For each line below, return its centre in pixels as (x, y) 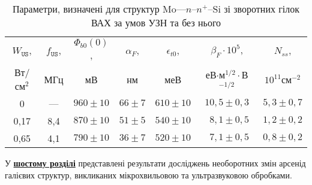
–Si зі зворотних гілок (254, 9)
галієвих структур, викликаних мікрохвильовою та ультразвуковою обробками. (148, 175)
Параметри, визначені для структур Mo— (99, 9)
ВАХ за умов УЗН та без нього (156, 22)
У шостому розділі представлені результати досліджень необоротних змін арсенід (155, 163)
